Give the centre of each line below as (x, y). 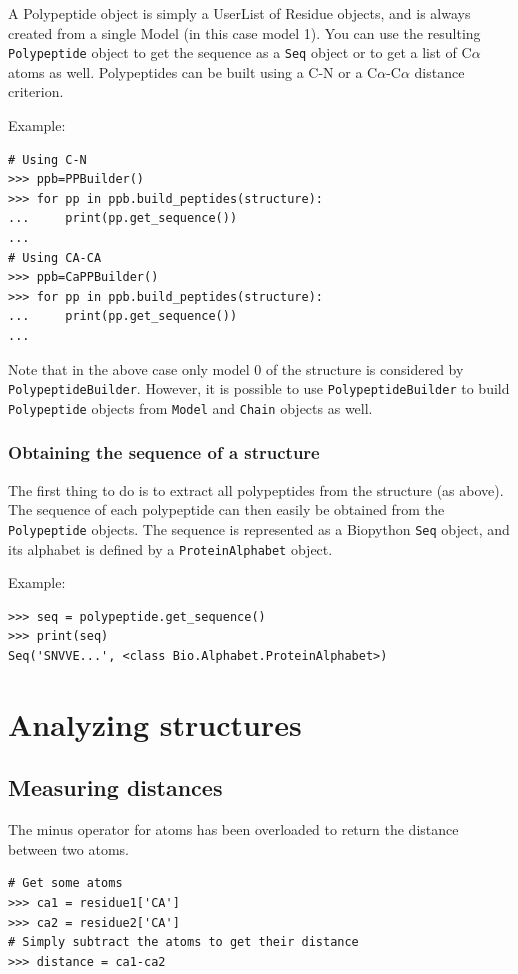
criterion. (36, 91)
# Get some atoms (65, 883)
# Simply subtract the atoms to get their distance (183, 942)
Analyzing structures (155, 723)
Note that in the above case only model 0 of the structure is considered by (236, 368)
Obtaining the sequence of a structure (164, 452)
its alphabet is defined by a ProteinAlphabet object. (170, 548)
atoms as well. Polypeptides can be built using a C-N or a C (193, 71)
